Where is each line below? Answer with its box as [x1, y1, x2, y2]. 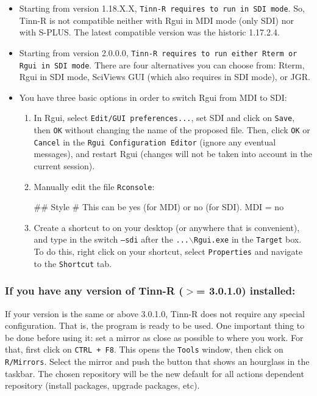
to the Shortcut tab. [34, 257, 112, 269]
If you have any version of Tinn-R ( [5, 283, 183, 298]
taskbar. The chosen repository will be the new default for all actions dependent [5, 367, 304, 380]
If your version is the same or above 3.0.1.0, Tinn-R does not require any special [5, 307, 305, 320]
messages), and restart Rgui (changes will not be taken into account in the [34, 147, 312, 160]
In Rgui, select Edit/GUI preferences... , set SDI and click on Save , [34, 111, 295, 124]
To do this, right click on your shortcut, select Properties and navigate [34, 245, 303, 257]
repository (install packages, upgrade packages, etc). [5, 379, 200, 392]
